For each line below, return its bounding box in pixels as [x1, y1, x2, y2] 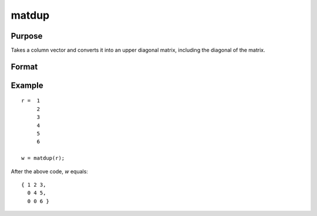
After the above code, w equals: [11, 167, 88, 175]
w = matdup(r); [21, 155, 65, 162]
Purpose [11, 31, 43, 41]
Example [11, 80, 43, 90]
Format [11, 61, 38, 71]
